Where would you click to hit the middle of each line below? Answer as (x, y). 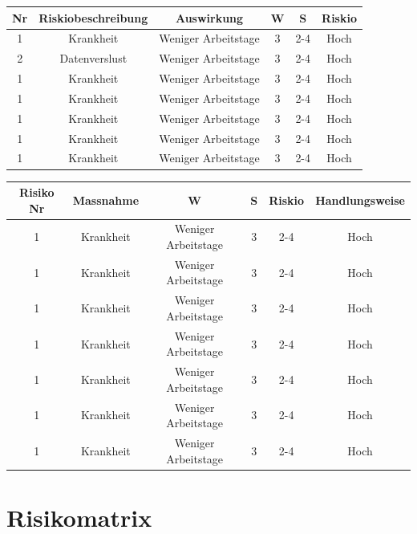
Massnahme (106, 200)
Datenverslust (93, 58)
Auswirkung (209, 17)
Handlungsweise (360, 200)
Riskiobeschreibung (93, 17)
